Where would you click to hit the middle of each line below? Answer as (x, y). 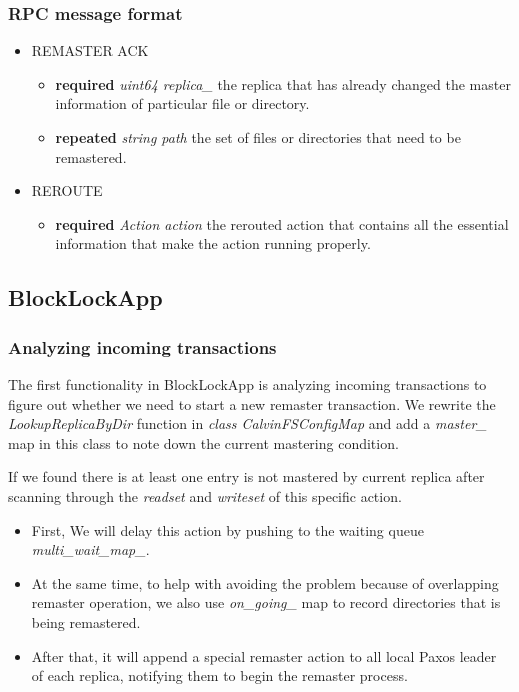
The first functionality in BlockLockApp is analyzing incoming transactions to (247, 383)
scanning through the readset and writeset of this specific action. (205, 495)
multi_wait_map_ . (90, 549)
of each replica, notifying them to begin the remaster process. (219, 675)
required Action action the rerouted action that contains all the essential (282, 223)
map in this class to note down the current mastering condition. (203, 442)
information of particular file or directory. (182, 103)
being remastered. (86, 621)
